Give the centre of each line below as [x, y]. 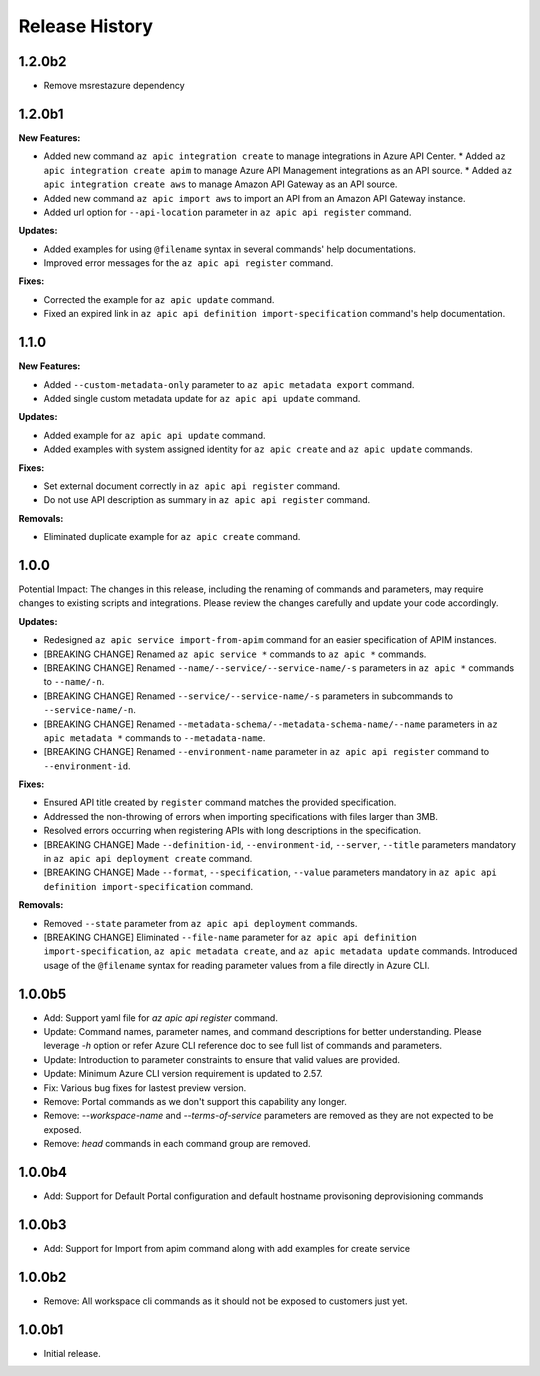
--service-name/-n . [90, 710]
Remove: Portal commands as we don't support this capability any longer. [195, 1101]
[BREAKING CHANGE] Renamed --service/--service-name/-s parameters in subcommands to [248, 696]
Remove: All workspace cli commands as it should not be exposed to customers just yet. [225, 1301]
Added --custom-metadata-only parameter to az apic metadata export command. [229, 384]
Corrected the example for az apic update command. [159, 299]
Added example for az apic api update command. [154, 435]
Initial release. [72, 1353]
